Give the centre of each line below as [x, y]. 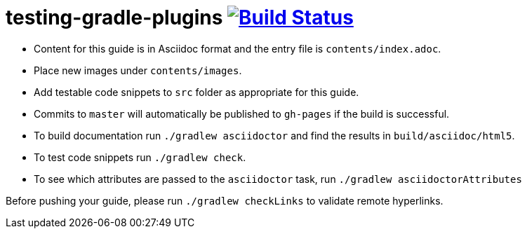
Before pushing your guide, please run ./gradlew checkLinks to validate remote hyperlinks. [225, 200]
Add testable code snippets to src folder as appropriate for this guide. [196, 92]
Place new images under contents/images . [138, 70]
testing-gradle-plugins [114, 18]
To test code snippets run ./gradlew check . [140, 157]
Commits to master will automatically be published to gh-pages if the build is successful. [242, 113]
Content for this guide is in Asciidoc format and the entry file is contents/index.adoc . [238, 48]
